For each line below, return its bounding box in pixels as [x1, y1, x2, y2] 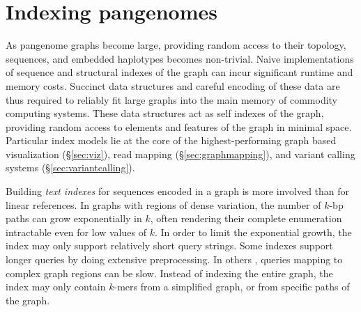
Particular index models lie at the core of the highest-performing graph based [6, 133, 337, 148]
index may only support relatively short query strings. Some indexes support [6, 238, 333, 253]
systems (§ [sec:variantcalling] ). [6, 160, 135, 175]
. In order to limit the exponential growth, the [154, 224, 352, 239]
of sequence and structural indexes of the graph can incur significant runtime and [6, 65, 353, 79]
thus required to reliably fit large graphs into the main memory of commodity [6, 92, 338, 107]
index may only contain [6, 279, 106, 294]
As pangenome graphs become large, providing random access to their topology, [6, 38, 346, 52]
